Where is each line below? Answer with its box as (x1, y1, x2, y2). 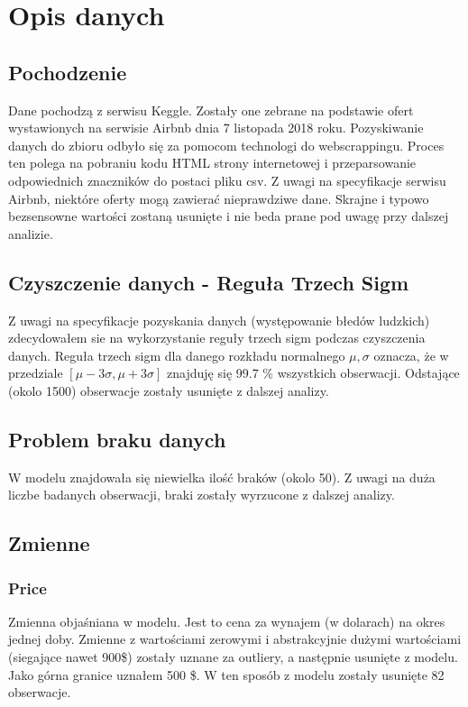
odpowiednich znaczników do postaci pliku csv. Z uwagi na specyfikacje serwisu (8, 170, 446, 189)
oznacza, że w (373, 345, 449, 364)
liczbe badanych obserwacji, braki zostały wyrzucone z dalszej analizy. (8, 485, 395, 504)
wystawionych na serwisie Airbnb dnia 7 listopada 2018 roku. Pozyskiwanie (8, 118, 424, 137)
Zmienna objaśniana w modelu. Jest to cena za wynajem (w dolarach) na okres (8, 611, 445, 630)
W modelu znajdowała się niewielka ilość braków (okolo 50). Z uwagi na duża (8, 467, 436, 486)
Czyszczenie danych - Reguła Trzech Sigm (8, 268, 409, 296)
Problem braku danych (8, 425, 226, 453)
